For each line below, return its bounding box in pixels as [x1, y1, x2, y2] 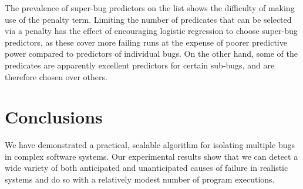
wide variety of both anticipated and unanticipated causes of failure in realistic [5, 161, 288, 174]
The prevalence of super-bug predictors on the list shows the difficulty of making [5, 2, 295, 13]
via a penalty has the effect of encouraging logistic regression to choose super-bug [5, 25, 298, 37]
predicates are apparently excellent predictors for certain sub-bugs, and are [5, 59, 275, 71]
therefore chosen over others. [5, 70, 107, 83]
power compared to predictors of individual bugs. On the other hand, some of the [5, 47, 298, 60]
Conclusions [5, 105, 103, 129]
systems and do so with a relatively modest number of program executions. [5, 173, 275, 185]
